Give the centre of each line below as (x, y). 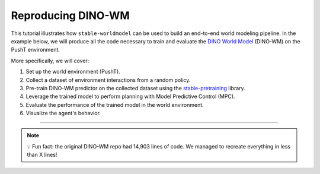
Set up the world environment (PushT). (73, 72)
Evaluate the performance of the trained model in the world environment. (115, 105)
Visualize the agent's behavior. (63, 113)
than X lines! (42, 155)
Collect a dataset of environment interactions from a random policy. (108, 80)
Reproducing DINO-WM (70, 15)
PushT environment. (36, 50)
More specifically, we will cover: (50, 61)
